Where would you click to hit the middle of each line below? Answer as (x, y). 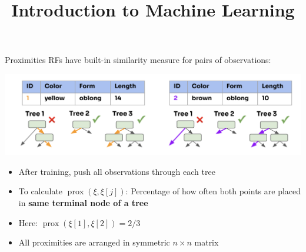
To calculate (41, 191)
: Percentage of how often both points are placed (213, 191)
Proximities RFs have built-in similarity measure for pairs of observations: (138, 60)
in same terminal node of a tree (83, 203)
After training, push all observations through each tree (117, 171)
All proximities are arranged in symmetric (94, 242)
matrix (207, 242)
